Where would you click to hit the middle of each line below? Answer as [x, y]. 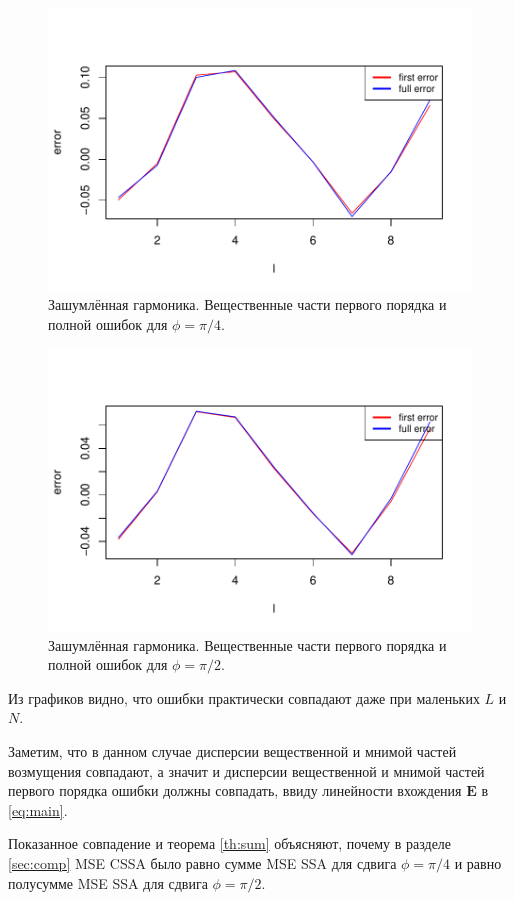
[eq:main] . [38, 809]
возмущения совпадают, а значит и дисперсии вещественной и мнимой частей [246, 770]
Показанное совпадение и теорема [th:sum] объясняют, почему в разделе [230, 843]
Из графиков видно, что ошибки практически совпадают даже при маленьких [244, 697]
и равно [478, 863]
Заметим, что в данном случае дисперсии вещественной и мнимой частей [232, 751]
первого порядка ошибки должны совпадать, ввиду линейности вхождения [235, 790]
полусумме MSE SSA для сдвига [108, 882]
